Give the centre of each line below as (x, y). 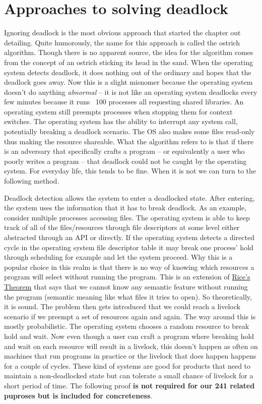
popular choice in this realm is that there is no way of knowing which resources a (129, 267)
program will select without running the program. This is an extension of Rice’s (127, 277)
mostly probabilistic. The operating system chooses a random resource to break (127, 326)
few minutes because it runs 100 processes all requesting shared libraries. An (124, 102)
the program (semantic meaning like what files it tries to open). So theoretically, (128, 296)
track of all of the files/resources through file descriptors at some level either (122, 227)
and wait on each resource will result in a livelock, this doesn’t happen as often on (131, 346)
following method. (32, 181)
